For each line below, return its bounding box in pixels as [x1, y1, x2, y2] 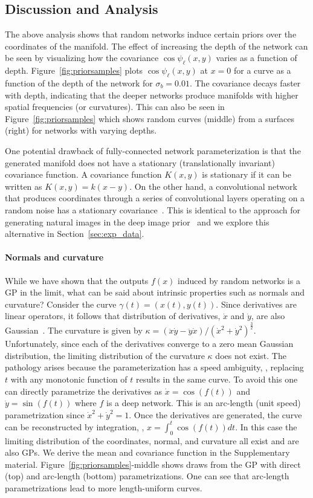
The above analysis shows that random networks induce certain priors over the [5, 28, 297, 40]
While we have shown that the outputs [5, 274, 149, 286]
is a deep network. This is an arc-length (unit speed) [106, 396, 301, 409]
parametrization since [5, 408, 85, 421]
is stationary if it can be [202, 168, 291, 181]
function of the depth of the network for [5, 76, 153, 89]
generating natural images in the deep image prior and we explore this [5, 215, 269, 228]
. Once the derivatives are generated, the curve [129, 408, 302, 421]
